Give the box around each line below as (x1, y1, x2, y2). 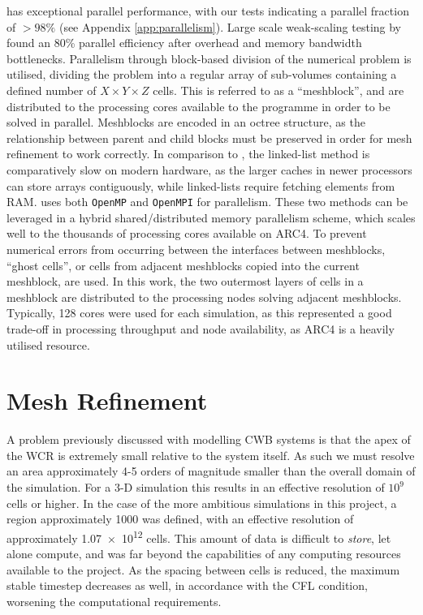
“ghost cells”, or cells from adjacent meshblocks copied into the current (6, 256, 360, 273)
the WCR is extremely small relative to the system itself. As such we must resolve (6, 446, 415, 463)
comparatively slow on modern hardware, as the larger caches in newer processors (6, 161, 412, 178)
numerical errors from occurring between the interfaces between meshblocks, (6, 240, 386, 257)
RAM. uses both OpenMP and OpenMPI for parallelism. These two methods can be (6, 193, 408, 210)
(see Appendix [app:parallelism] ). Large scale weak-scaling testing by (58, 18, 401, 35)
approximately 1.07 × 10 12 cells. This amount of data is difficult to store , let (6, 527, 391, 546)
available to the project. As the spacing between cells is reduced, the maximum (6, 561, 400, 578)
